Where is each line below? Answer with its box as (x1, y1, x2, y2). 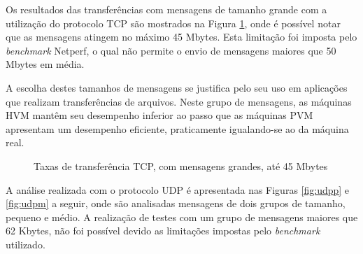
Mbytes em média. (6, 57, 85, 71)
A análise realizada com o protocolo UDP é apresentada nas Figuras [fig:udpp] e (6, 182, 350, 197)
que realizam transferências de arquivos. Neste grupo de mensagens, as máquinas (6, 94, 352, 108)
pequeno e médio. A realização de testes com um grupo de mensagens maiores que (6, 209, 358, 224)
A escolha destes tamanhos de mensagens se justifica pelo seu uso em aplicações (6, 80, 348, 94)
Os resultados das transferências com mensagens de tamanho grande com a (6, 2, 327, 16)
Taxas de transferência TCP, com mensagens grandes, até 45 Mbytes (34, 158, 328, 173)
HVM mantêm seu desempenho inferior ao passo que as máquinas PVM (6, 108, 313, 122)
